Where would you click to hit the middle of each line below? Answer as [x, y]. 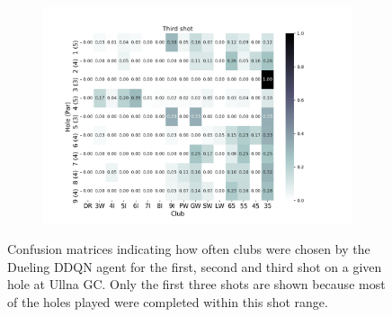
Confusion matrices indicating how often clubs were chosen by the [189, 249]
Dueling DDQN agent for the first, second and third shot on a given [195, 266]
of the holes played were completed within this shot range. [168, 301]
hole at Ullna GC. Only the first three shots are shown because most [196, 284]
